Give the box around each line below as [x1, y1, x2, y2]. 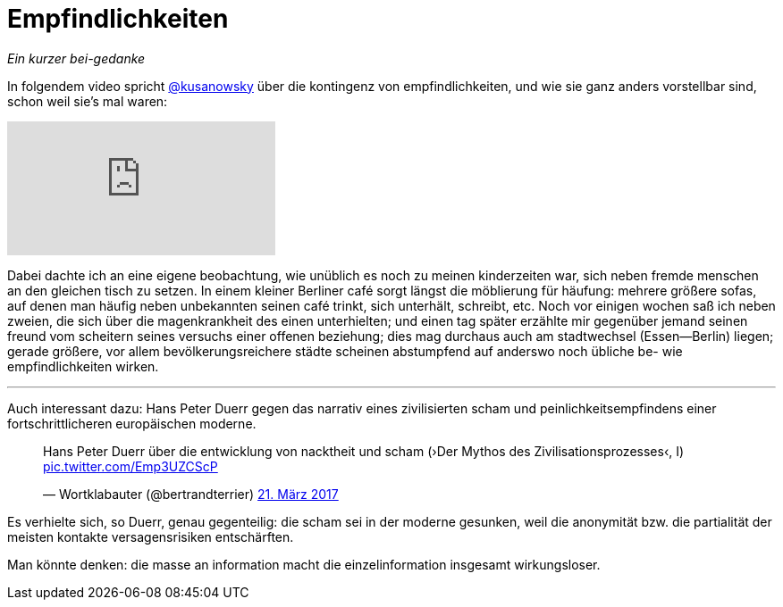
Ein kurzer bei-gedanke [7, 50, 146, 66]
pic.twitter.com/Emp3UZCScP [43, 458, 218, 474]
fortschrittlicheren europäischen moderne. [7, 415, 257, 431]
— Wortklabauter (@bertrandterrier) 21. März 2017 [43, 486, 339, 502]
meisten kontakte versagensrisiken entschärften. [7, 528, 294, 545]
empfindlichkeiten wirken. [7, 358, 159, 374]
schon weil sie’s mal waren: [7, 93, 168, 109]
